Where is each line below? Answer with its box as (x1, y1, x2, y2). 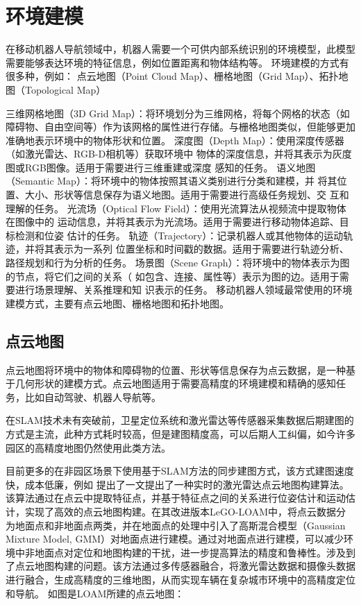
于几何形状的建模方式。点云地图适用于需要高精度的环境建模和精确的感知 (6, 376, 336, 391)
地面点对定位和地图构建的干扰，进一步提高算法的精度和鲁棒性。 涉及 (34, 545, 346, 559)
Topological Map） (24, 82, 106, 96)
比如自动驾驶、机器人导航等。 (24, 389, 161, 404)
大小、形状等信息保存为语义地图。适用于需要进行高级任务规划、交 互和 (24, 187, 349, 202)
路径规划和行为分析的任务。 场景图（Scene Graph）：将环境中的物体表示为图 (6, 255, 350, 270)
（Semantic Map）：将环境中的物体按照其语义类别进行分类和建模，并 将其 (6, 173, 337, 188)
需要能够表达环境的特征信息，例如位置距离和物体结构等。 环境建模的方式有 (6, 55, 349, 69)
